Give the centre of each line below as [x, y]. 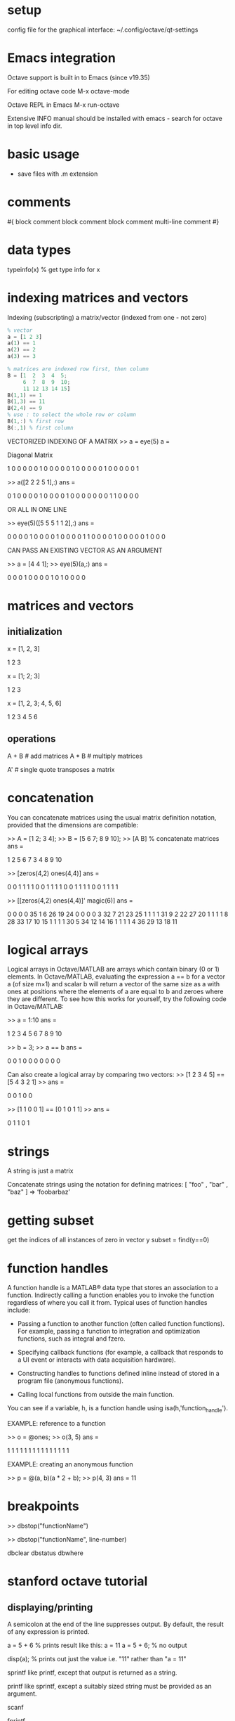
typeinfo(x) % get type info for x [54, 269]
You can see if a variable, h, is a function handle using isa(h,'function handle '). [117, 1409]
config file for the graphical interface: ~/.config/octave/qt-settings [103, 30]
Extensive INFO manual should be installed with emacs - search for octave [115, 118]
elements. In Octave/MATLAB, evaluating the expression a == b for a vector [116, 976]
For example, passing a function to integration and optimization [109, 1332]
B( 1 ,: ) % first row [36, 421]
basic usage [43, 154]
